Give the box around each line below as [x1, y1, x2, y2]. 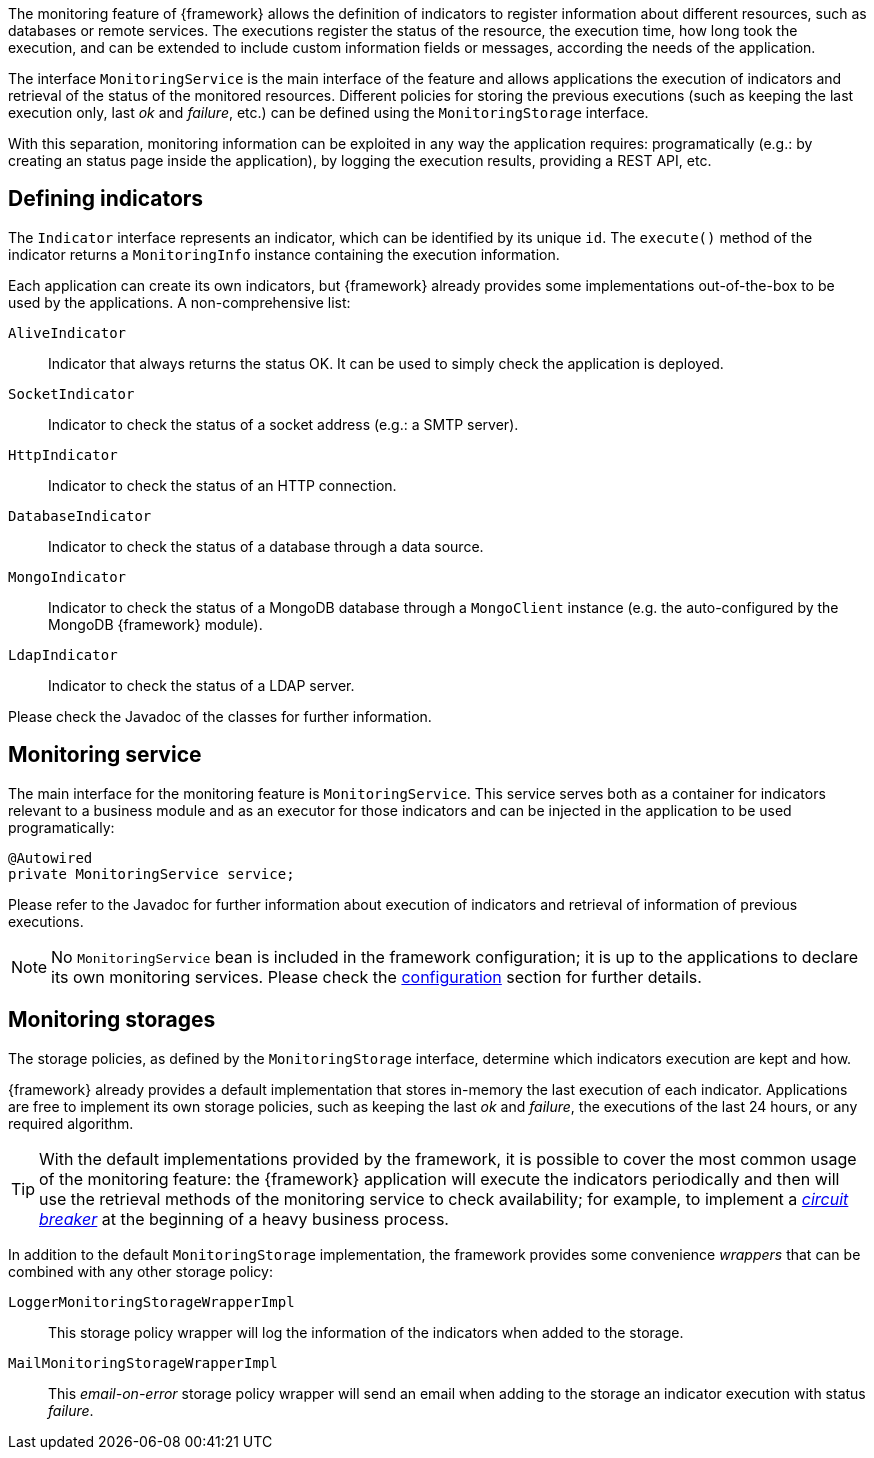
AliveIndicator [8, 324, 127, 341]
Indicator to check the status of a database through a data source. [48, 537, 484, 555]
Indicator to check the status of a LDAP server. [48, 676, 355, 694]
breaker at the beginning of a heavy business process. [39, 1208, 449, 1229]
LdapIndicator [8, 646, 118, 663]
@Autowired [8, 849, 93, 866]
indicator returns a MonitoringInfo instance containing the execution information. [8, 245, 560, 263]
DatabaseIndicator [8, 507, 152, 524]
